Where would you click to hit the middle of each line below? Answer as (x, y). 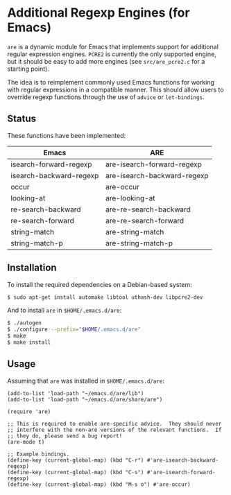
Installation (32, 268)
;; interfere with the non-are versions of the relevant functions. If (114, 430)
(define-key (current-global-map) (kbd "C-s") (76, 472)
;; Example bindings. (38, 454)
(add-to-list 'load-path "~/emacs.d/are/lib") (76, 393)
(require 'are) (29, 411)
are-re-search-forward (145, 220)
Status (22, 119)
